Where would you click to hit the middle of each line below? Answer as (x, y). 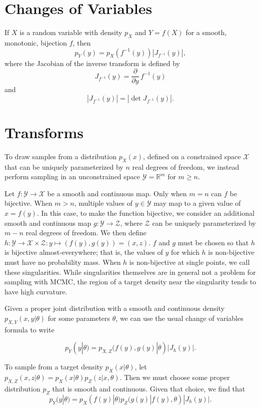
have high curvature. (36, 291)
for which (185, 252)
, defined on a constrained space (192, 156)
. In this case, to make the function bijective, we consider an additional (145, 213)
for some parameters (79, 318)
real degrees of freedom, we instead (186, 166)
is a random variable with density (71, 32)
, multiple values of (103, 203)
